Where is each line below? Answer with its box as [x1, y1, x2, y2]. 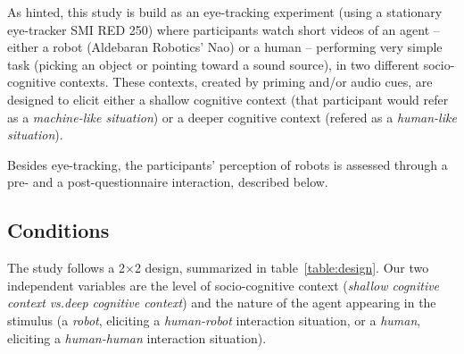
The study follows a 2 [7, 258, 125, 277]
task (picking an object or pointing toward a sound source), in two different [7, 55, 420, 73]
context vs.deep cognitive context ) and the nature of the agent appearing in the [7, 293, 436, 312]
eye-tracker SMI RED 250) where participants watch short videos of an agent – [7, 20, 440, 38]
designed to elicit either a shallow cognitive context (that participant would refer [7, 89, 449, 108]
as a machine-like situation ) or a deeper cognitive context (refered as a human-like [7, 107, 457, 126]
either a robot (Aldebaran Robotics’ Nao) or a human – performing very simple [7, 38, 443, 56]
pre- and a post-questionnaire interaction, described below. [7, 173, 328, 191]
